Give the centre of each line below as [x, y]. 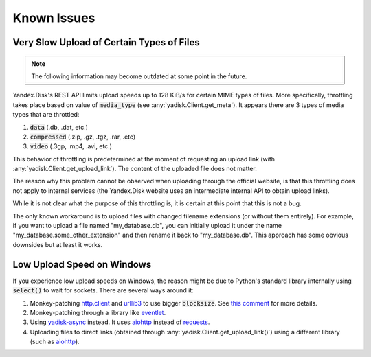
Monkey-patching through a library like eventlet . [98, 312]
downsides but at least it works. [58, 244]
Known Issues [54, 18]
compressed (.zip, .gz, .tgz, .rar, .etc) [83, 137]
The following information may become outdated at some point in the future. [139, 76]
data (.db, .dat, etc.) [59, 127]
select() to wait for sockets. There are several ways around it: [103, 290]
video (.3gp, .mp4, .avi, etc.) [71, 146]
